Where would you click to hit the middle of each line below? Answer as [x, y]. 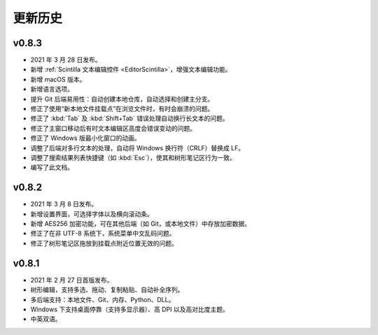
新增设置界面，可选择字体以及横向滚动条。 [92, 214]
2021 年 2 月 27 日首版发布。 [72, 280]
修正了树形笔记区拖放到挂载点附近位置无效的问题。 [104, 243]
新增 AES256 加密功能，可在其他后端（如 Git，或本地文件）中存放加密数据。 [141, 224]
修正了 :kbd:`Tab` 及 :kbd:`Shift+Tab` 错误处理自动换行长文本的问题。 [129, 118]
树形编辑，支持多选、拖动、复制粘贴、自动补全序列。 [107, 290]
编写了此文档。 [52, 167]
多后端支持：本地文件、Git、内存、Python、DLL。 [103, 299]
